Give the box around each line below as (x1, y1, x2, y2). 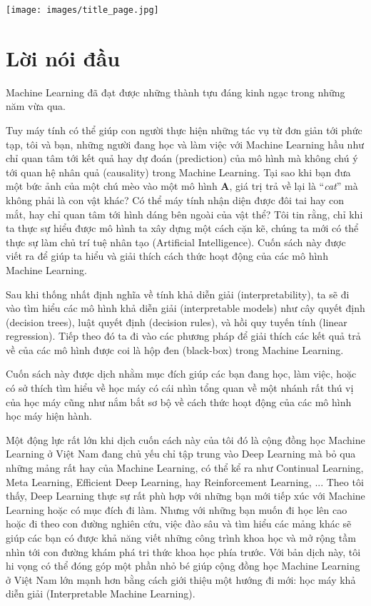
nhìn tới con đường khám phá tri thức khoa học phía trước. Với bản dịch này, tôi (6, 544, 361, 559)
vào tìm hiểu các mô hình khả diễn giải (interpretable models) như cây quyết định (6, 301, 365, 315)
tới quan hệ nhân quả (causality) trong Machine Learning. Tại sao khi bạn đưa (6, 164, 351, 179)
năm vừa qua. (6, 99, 66, 113)
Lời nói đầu (6, 43, 121, 72)
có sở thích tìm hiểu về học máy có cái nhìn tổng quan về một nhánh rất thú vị (6, 380, 354, 395)
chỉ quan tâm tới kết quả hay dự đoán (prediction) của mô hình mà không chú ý (6, 151, 358, 166)
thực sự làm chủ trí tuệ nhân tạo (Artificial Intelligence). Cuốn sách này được (6, 234, 346, 249)
